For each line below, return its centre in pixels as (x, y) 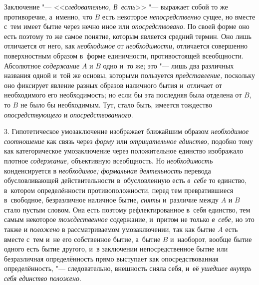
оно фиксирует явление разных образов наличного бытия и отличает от (113, 85)
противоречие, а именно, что (48, 16)
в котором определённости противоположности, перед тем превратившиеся (119, 190)
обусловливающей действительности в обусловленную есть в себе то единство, (125, 180)
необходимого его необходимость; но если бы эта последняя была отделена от (123, 95)
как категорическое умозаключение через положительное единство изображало (124, 151)
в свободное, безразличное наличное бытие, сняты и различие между (111, 200)
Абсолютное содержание (42, 65)
